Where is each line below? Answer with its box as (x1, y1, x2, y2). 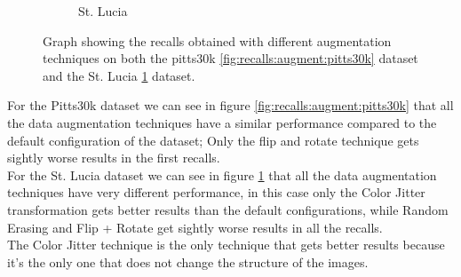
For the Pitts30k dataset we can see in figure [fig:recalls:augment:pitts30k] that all (7, 96, 454, 115)
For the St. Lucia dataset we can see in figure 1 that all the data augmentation (7, 165, 437, 184)
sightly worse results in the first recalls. (7, 148, 220, 167)
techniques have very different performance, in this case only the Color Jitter (7, 183, 425, 202)
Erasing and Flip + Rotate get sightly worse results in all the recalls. (7, 218, 383, 236)
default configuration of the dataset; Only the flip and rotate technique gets (7, 131, 419, 149)
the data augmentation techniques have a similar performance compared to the (7, 113, 437, 131)
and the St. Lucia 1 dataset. (43, 66, 195, 84)
